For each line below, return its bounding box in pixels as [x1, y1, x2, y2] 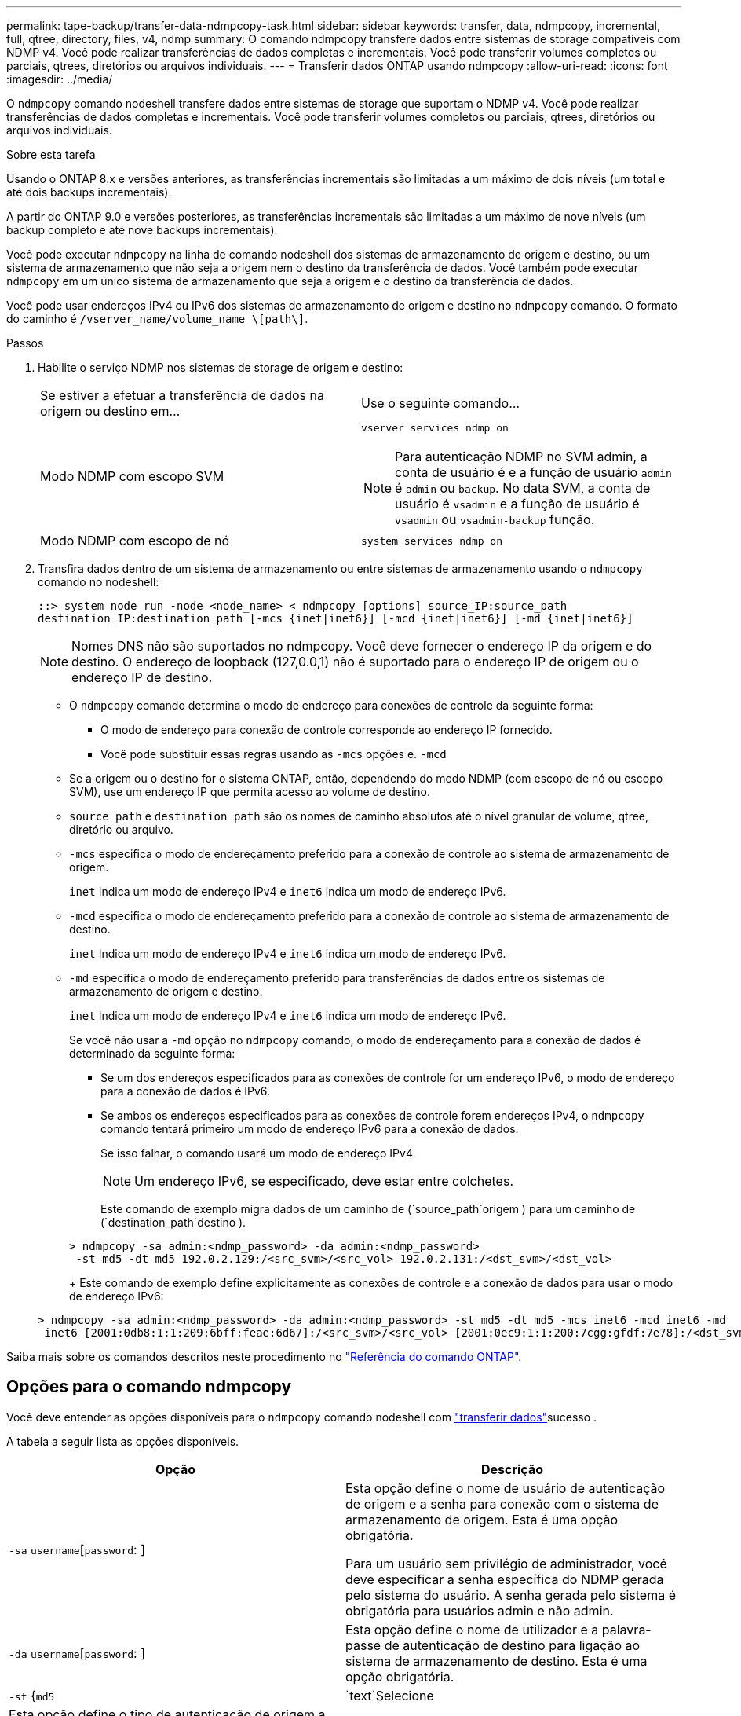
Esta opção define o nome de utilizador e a [345, 1621, 599, 1637]
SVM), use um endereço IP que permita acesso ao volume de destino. [69, 785, 431, 798]
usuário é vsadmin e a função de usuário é [395, 496, 640, 511]
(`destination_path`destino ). [100, 1215, 246, 1229]
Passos [6, 336, 44, 350]
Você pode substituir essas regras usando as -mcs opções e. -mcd [100, 747, 447, 761]
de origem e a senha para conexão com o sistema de [345, 1495, 659, 1512]
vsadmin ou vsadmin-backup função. [395, 511, 595, 527]
